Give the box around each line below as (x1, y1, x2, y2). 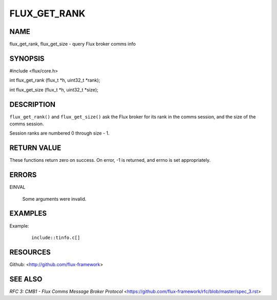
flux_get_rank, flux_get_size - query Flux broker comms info (9, 41, 136, 47)
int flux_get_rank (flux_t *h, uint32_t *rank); (9, 77, 101, 83)
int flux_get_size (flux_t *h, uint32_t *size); (9, 86, 98, 92)
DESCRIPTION (9, 100, 56, 109)
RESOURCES (9, 248, 51, 256)
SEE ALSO (9, 275, 43, 284)
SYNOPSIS (9, 54, 45, 63)
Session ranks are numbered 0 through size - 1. (9, 130, 110, 136)
